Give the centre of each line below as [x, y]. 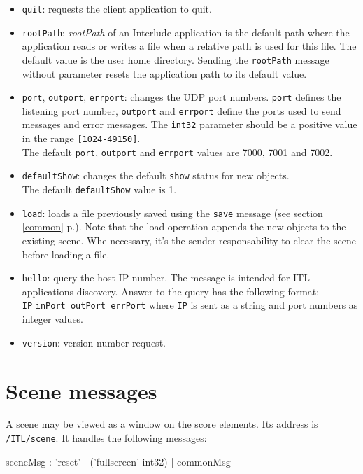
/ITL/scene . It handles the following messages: [106, 438]
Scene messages [81, 390]
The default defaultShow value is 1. [99, 189]
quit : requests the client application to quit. [117, 8]
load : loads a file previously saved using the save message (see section [172, 212]
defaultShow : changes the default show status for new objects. [156, 175]
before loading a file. [66, 254]
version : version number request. [94, 342]
